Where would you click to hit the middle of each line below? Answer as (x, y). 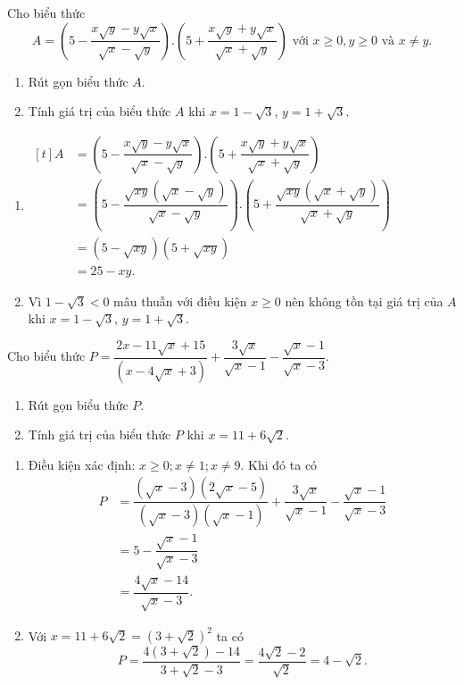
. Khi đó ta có (279, 464)
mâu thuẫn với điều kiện (180, 301)
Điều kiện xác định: (82, 464)
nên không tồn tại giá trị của (364, 301)
